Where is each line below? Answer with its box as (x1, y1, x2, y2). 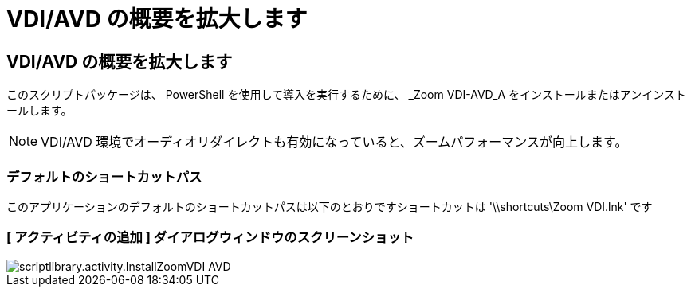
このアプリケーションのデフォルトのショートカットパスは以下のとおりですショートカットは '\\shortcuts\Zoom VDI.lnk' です (6, 199, 653, 213)
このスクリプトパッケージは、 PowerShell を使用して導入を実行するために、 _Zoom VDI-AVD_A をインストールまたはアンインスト (6, 88, 686, 102)
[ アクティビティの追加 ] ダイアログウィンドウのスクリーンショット (6, 229, 414, 246)
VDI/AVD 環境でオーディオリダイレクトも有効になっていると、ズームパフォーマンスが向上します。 (41, 134, 628, 150)
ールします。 (6, 104, 73, 118)
